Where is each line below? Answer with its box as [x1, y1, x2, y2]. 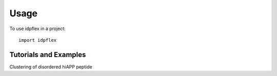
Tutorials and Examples [9, 50, 86, 59]
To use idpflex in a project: [9, 26, 66, 32]
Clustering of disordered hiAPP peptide [9, 64, 92, 70]
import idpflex [18, 37, 57, 43]
